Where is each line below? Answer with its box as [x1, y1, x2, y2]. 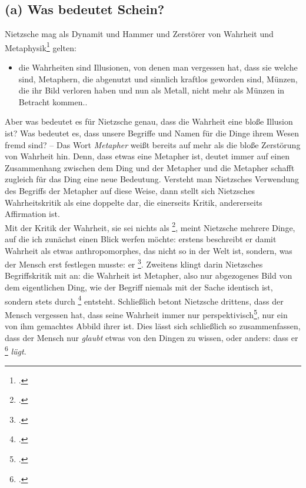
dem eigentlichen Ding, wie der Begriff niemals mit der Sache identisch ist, [5, 281, 273, 293]
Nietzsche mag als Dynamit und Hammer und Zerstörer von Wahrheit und [5, 28, 274, 40]
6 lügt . [5, 343, 26, 357]
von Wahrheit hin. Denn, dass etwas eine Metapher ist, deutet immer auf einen [5, 150, 290, 162]
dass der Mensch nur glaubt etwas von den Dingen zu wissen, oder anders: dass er [5, 331, 298, 343]
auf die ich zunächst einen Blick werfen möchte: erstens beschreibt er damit [5, 233, 277, 245]
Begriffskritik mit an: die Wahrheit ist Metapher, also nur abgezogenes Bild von [5, 269, 292, 282]
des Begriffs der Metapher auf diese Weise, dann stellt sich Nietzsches [5, 184, 255, 196]
